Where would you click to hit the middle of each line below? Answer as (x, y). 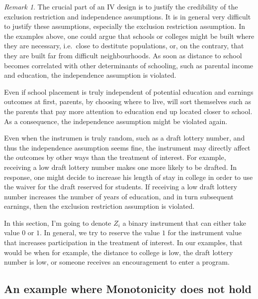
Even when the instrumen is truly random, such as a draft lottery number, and (125, 138)
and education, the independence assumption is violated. (90, 75)
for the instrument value (205, 232)
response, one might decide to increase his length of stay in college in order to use (129, 177)
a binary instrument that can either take (184, 223)
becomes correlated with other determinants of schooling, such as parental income (129, 65)
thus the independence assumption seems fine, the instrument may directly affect (127, 147)
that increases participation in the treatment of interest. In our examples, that (124, 242)
